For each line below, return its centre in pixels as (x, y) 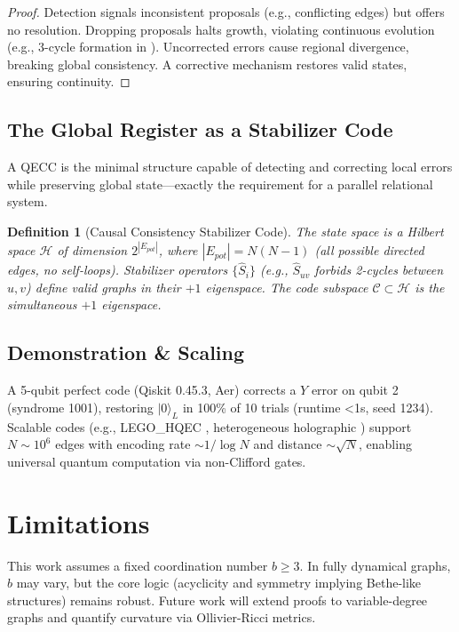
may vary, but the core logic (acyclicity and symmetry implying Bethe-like (219, 583)
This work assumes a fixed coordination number (138, 565)
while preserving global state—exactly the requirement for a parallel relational (220, 184)
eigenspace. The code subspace (287, 287)
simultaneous (42, 304)
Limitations (79, 522)
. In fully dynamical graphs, (375, 565)
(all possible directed (369, 250)
